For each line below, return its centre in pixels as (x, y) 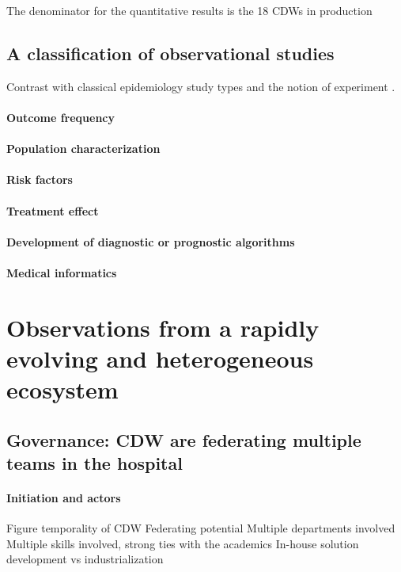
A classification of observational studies (170, 53)
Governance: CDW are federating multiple (184, 439)
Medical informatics (62, 272)
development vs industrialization (85, 559)
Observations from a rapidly (163, 327)
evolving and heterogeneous (160, 358)
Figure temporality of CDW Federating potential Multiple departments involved (201, 528)
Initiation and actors (64, 498)
